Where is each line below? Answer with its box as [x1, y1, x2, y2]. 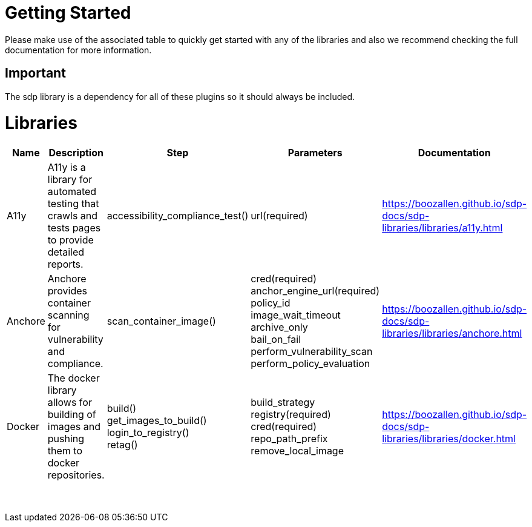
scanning [47, 309, 90, 322]
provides [47, 285, 88, 297]
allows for [47, 396, 92, 409]
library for [47, 173, 93, 186]
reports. [47, 258, 84, 271]
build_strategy [251, 396, 315, 409]
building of [47, 408, 96, 421]
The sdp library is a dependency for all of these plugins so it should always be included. [5, 91, 355, 102]
